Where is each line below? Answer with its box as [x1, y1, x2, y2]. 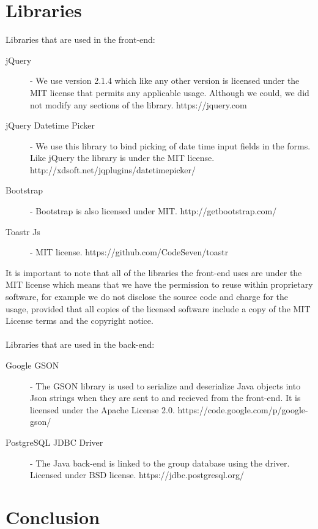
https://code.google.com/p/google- [177, 403, 308, 416]
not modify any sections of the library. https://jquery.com [30, 98, 247, 111]
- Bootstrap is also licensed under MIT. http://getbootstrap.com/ [30, 204, 277, 217]
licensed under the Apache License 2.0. [30, 403, 175, 416]
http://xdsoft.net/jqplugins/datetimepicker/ [30, 163, 196, 176]
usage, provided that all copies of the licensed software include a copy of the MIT [6, 302, 311, 315]
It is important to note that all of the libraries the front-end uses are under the [6, 266, 302, 279]
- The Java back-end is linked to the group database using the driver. [30, 456, 290, 469]
